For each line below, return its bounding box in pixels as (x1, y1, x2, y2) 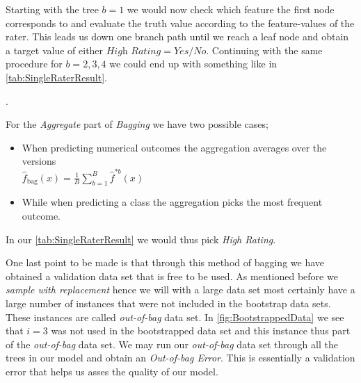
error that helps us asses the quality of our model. (6, 364, 218, 378)
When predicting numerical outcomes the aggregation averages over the (22, 140, 327, 154)
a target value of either (6, 42, 104, 57)
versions (22, 154, 56, 168)
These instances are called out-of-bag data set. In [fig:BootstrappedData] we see (6, 309, 344, 324)
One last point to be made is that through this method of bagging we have (6, 255, 324, 270)
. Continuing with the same (206, 42, 323, 57)
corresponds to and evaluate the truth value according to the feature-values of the (6, 15, 355, 30)
